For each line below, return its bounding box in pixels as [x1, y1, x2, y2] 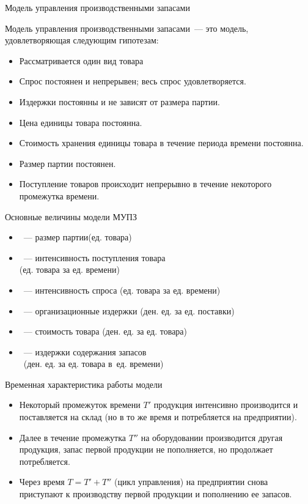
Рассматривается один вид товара [19, 54, 144, 67]
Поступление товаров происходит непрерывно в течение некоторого [19, 177, 272, 190]
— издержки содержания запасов [23, 345, 147, 358]
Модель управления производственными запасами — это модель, [5, 21, 249, 34]
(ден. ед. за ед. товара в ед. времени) [23, 357, 164, 370]
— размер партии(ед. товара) [23, 231, 132, 243]
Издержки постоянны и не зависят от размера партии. [19, 95, 220, 108]
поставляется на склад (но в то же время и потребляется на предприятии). [19, 410, 297, 423]
